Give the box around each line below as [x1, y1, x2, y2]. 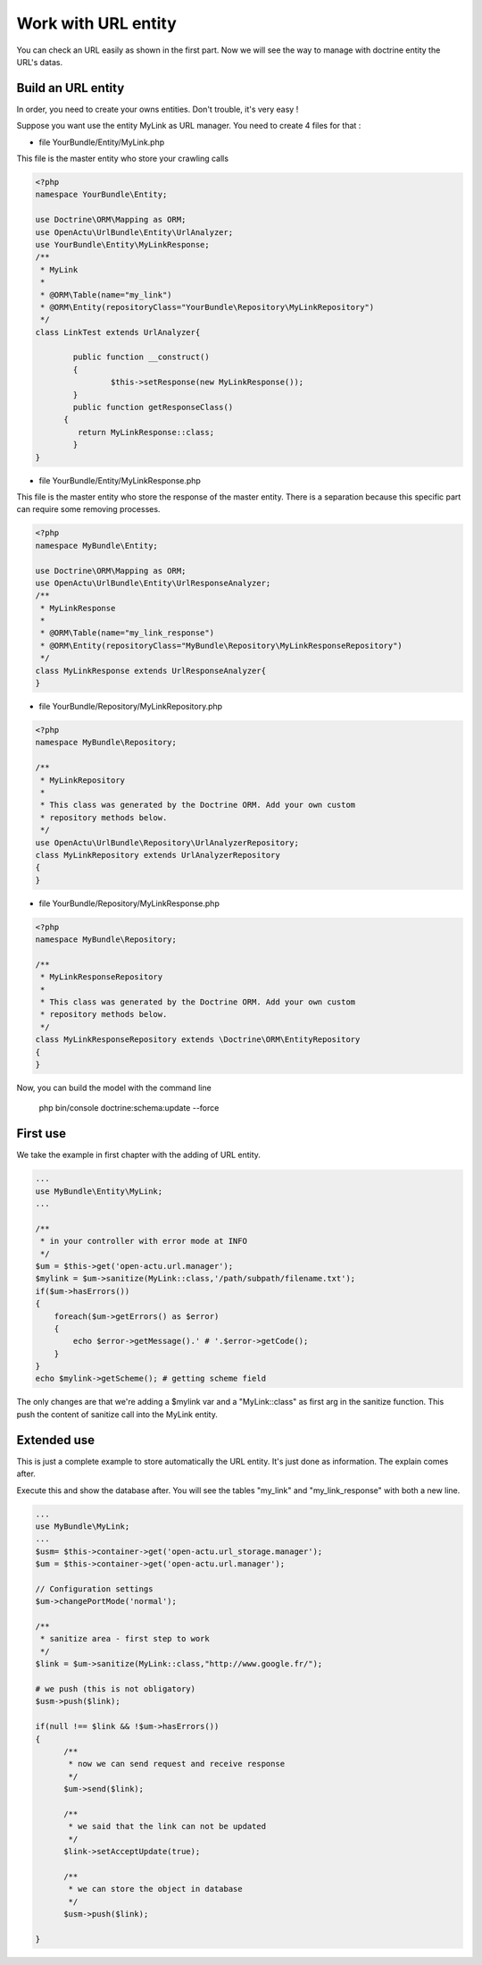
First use [16, 1126, 67, 1141]
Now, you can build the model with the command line [16, 1082, 212, 1093]
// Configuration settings [35, 1583, 154, 1594]
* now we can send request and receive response [68, 1759, 286, 1769]
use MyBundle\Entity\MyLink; [35, 1186, 163, 1197]
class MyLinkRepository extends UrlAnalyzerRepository [35, 850, 280, 860]
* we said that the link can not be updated [68, 1821, 267, 1832]
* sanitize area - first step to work [40, 1633, 210, 1644]
